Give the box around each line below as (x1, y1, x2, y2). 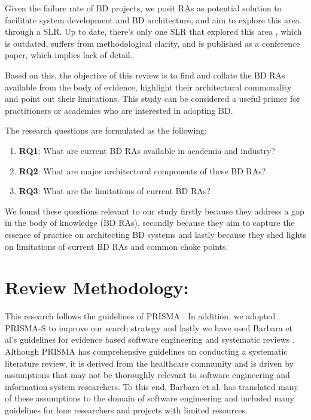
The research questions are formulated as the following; (5, 124, 208, 137)
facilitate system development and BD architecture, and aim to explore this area (5, 13, 300, 26)
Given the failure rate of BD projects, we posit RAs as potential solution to (5, 2, 282, 14)
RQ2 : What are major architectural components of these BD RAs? (19, 164, 266, 177)
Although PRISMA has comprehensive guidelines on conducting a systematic (5, 345, 288, 357)
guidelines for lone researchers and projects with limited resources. (5, 403, 248, 416)
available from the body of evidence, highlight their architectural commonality (5, 80, 292, 93)
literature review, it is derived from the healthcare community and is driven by (5, 356, 294, 369)
